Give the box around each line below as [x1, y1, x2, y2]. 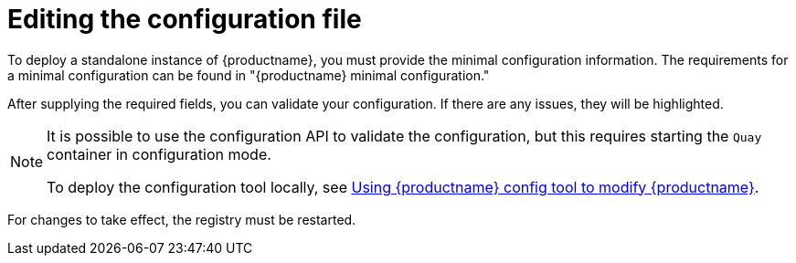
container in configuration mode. [47, 144, 271, 163]
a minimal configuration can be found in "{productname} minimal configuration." [7, 67, 490, 83]
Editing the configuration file [7, 4, 362, 35]
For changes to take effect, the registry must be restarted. [7, 211, 356, 227]
